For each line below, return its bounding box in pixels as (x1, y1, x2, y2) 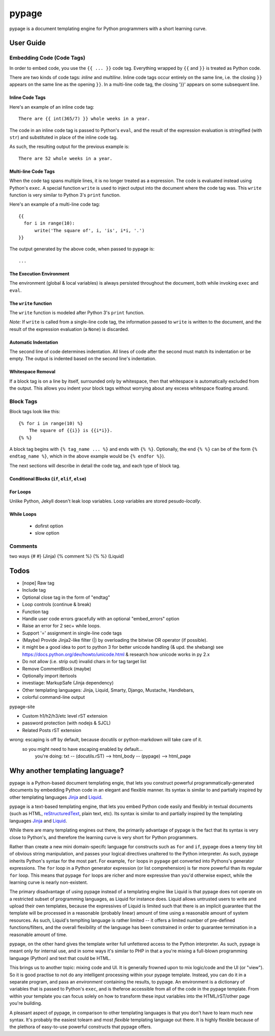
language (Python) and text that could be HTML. (9, 955, 111, 961)
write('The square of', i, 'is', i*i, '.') (34, 228, 145, 233)
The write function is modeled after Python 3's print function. (9, 309, 145, 316)
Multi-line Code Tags (9, 168, 55, 174)
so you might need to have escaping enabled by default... (22, 746, 143, 752)
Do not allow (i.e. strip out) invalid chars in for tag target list (22, 659, 147, 665)
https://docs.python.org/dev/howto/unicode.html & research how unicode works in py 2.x (22, 651, 210, 658)
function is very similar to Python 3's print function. (9, 192, 121, 198)
